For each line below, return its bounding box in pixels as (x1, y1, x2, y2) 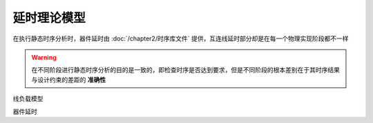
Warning (31, 53, 57, 61)
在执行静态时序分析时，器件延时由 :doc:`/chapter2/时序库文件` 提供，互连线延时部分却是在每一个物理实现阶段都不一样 (12, 34, 349, 43)
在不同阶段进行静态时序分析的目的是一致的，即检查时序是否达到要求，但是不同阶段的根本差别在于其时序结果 (31, 66, 340, 74)
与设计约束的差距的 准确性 (31, 76, 106, 84)
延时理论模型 (12, 10, 86, 25)
